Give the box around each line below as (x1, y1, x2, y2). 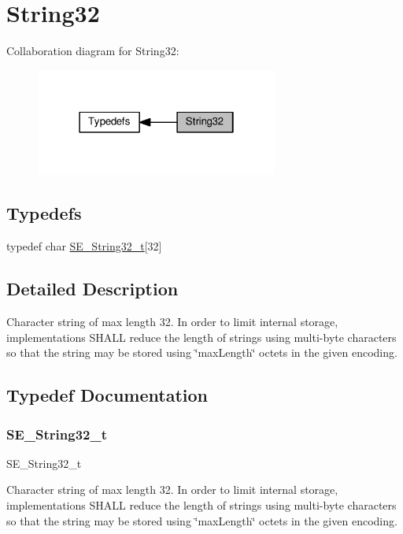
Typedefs (6, 201, 82, 225)
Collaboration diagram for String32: (6, 43, 179, 59)
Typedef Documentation (6, 383, 208, 407)
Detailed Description (6, 276, 179, 301)
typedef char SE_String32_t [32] (6, 238, 162, 254)
